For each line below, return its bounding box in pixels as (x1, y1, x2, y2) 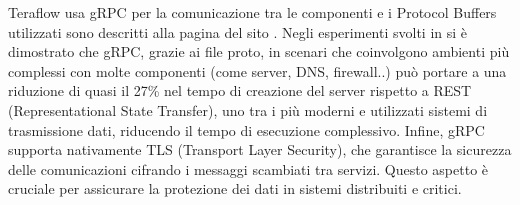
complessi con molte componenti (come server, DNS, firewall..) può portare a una (8, 60, 507, 81)
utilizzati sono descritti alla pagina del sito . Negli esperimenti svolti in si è (8, 21, 468, 42)
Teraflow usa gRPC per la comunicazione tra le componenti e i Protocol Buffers (8, 2, 497, 22)
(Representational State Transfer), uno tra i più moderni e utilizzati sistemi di (8, 99, 488, 120)
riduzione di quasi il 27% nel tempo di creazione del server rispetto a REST (8, 80, 472, 101)
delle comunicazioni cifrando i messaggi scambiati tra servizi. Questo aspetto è (8, 158, 489, 179)
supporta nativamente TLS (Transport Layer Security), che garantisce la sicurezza (8, 139, 512, 160)
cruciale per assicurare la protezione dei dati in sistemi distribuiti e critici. (8, 178, 462, 199)
